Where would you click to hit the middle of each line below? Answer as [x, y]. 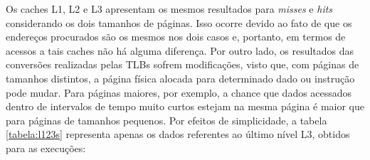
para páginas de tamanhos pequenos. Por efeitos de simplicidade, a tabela [166, 120]
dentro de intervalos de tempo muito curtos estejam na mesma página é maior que [185, 106]
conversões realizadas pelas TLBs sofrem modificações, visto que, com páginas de [183, 64]
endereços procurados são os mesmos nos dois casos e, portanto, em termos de [176, 37]
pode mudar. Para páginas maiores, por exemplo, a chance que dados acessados [179, 92]
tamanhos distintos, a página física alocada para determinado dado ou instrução [180, 78]
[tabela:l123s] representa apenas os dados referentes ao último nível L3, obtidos [178, 134]
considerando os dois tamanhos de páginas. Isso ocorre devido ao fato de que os [179, 22]
